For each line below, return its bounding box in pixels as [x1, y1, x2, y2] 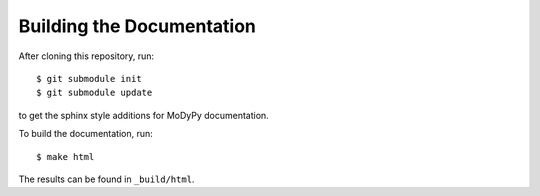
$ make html [36, 151, 95, 162]
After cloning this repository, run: [18, 50, 155, 62]
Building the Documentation [18, 15, 257, 37]
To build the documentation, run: [18, 128, 154, 140]
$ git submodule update [36, 87, 153, 99]
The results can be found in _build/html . [18, 173, 195, 185]
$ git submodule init [36, 73, 142, 84]
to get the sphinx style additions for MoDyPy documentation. [18, 109, 269, 121]
